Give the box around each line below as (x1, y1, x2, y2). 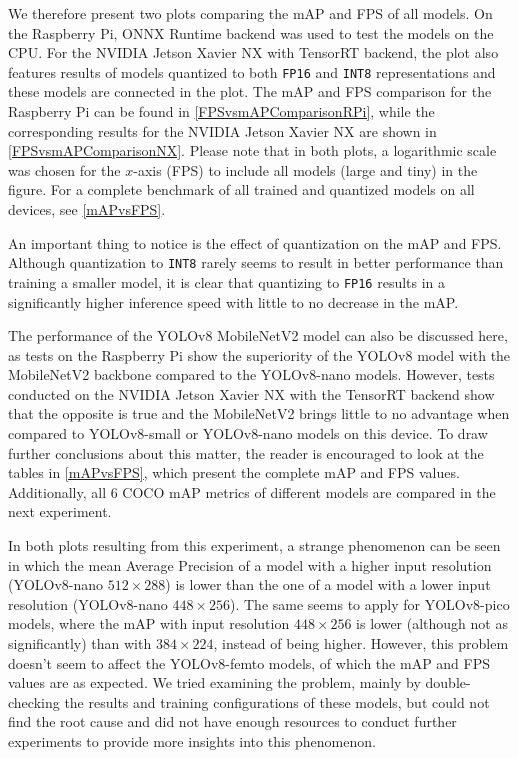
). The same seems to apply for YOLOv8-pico (230, 593, 510, 614)
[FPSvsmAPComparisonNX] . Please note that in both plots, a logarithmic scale (8, 140, 497, 161)
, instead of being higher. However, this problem (213, 633, 509, 653)
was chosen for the (8, 159, 121, 180)
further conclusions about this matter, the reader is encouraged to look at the (8, 442, 484, 463)
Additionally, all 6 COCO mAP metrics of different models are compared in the (8, 481, 496, 502)
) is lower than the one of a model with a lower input (165, 574, 491, 595)
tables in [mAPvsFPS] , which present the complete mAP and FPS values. (8, 462, 460, 483)
